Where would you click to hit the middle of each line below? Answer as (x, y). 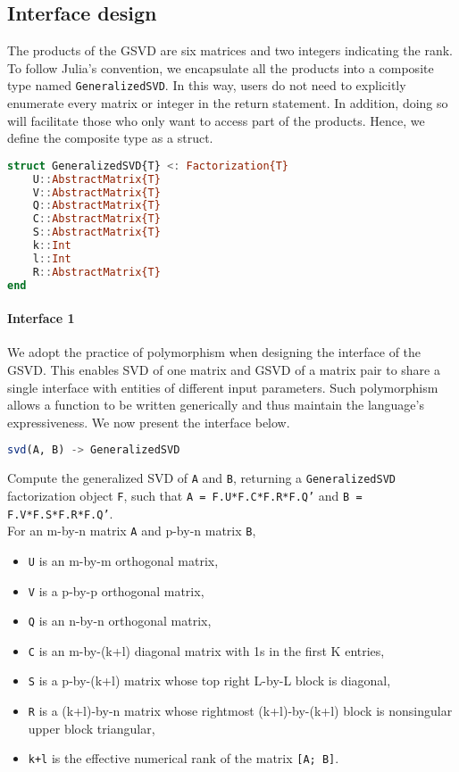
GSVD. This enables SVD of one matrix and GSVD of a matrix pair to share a (224, 369)
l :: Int (52, 258)
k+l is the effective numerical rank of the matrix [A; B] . (184, 758)
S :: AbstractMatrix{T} (96, 232)
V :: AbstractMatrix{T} (96, 192)
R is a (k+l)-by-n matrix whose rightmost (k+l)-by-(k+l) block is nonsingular (240, 711)
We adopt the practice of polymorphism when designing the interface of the (214, 352)
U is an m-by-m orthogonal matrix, (123, 560)
